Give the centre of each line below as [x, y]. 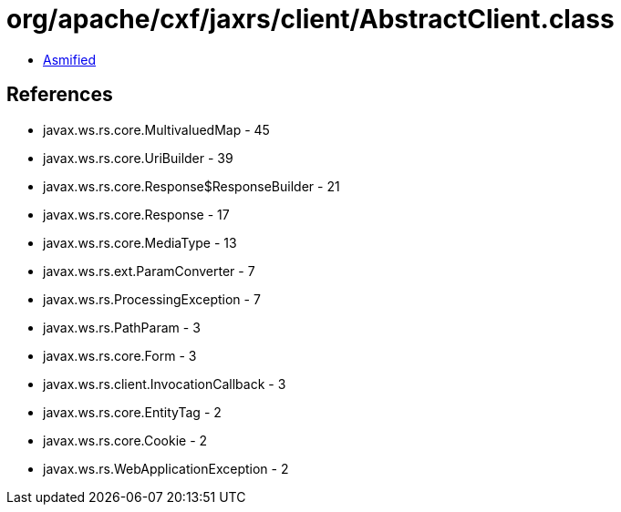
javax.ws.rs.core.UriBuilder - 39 [138, 158]
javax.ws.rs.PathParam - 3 [122, 327]
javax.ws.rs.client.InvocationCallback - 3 [165, 384]
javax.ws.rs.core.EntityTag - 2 [132, 412]
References [60, 95]
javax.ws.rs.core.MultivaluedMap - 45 [156, 129]
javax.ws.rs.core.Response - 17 [136, 214]
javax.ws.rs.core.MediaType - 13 [140, 242]
